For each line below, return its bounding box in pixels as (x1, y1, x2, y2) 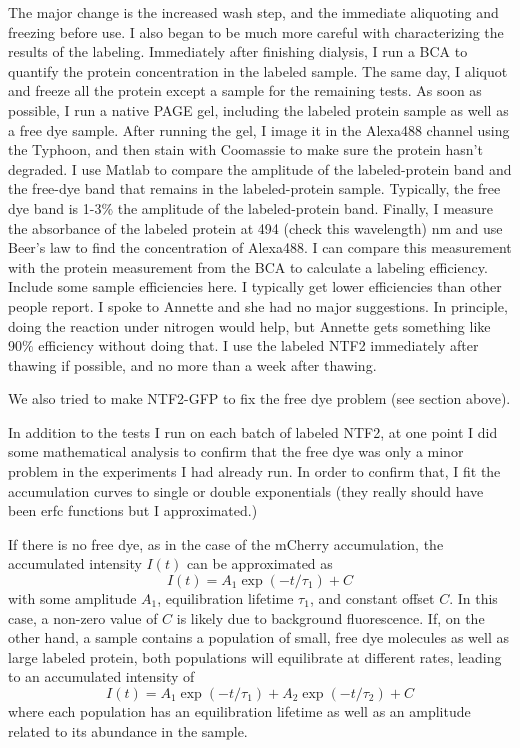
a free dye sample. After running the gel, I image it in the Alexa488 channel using (8, 119, 510, 140)
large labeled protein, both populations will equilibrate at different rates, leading (8, 646, 502, 667)
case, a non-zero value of (8, 607, 158, 628)
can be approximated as (186, 553, 333, 574)
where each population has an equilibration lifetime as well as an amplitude (8, 701, 471, 721)
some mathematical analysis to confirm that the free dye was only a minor (8, 441, 464, 462)
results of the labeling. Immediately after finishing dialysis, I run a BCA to (8, 41, 468, 62)
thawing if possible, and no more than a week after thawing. (8, 354, 377, 375)
